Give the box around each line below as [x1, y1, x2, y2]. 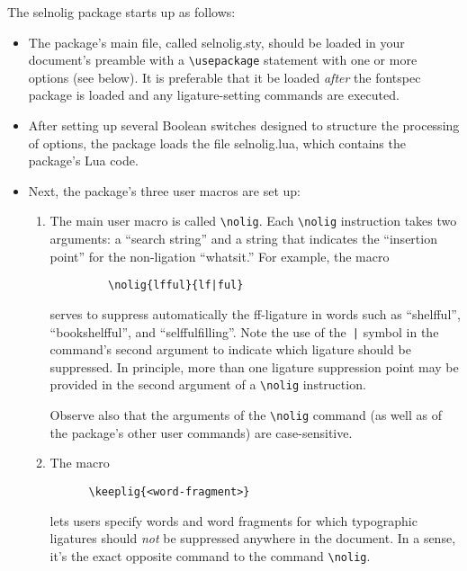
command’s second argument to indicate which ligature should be [49, 340, 411, 359]
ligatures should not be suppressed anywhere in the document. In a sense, [49, 529, 456, 548]
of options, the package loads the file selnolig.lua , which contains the [28, 133, 406, 152]
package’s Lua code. [28, 151, 139, 170]
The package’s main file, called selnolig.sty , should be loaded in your [28, 32, 405, 51]
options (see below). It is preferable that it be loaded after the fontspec [28, 67, 421, 86]
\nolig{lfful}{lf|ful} [108, 279, 244, 292]
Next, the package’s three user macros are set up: [28, 181, 301, 200]
